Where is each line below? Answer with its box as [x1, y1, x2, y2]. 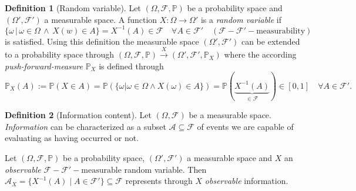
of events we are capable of [197, 120, 294, 132]
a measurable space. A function [44, 13, 157, 25]
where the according [224, 48, 297, 61]
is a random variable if [200, 13, 281, 25]
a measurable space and [187, 151, 273, 163]
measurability [256, 26, 305, 35]
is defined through [99, 59, 164, 72]
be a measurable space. [189, 109, 271, 121]
